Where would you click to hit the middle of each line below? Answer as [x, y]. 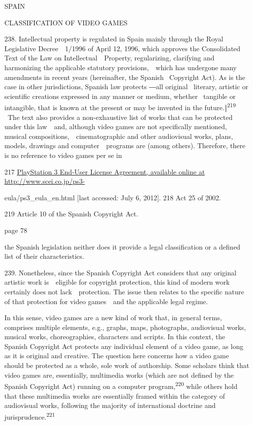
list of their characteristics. [44, 256]
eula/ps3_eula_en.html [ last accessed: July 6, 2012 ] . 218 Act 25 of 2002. [113, 197]
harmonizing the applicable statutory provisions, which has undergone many [121, 67]
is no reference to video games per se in [63, 155]
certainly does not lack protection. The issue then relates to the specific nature [124, 291]
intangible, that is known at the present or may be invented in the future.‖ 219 [120, 106]
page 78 [16, 230]
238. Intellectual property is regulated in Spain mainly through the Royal [114, 39]
